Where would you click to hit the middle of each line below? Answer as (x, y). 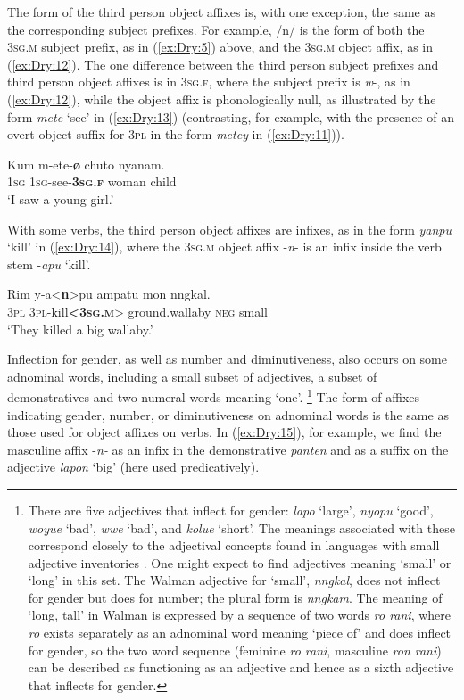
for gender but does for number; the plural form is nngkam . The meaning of (235, 597)
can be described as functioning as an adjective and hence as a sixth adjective (241, 667)
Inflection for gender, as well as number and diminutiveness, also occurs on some (227, 359)
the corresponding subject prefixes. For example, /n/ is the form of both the (216, 29)
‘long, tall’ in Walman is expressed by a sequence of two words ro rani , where (240, 615)
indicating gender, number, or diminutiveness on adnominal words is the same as (228, 414)
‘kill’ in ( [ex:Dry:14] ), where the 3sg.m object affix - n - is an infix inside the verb (224, 247)
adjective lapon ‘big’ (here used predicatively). (133, 467)
